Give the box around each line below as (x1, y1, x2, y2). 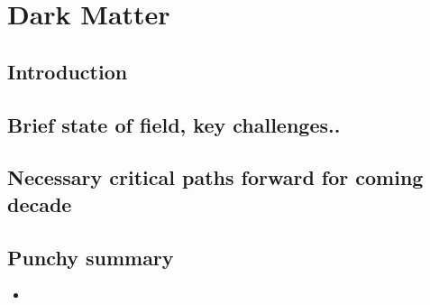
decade (7, 189, 72, 217)
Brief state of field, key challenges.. (7, 110, 341, 138)
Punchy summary (7, 243, 174, 271)
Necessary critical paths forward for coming (7, 163, 424, 191)
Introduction (7, 57, 128, 85)
